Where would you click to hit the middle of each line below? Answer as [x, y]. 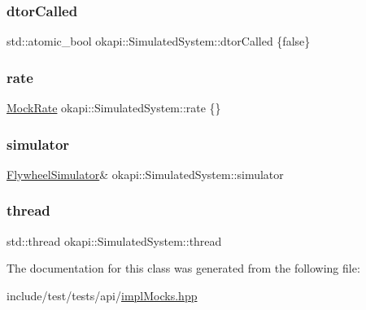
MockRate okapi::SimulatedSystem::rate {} [114, 108]
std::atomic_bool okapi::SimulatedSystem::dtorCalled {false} [159, 41]
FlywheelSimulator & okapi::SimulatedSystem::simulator [145, 174]
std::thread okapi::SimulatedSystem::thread [114, 240]
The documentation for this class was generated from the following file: [183, 268]
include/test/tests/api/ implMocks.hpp [102, 295]
